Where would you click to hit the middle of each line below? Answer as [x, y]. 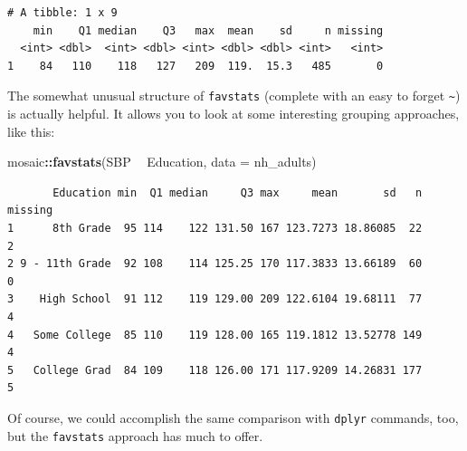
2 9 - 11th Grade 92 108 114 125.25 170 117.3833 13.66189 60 [215, 264]
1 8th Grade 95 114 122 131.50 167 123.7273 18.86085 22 [215, 228]
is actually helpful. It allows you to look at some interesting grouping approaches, [233, 114]
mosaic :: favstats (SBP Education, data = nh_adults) [162, 162]
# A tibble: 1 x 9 [62, 13]
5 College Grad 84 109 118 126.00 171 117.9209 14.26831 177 [215, 370]
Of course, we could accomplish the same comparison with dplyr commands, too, [233, 417]
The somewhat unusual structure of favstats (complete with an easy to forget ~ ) [234, 96]
